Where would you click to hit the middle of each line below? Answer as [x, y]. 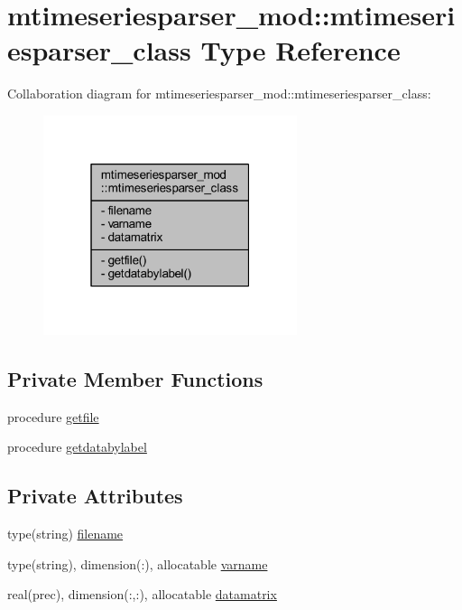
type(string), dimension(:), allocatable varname [138, 563]
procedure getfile [53, 416]
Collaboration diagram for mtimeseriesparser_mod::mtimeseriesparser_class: [219, 94]
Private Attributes [95, 496]
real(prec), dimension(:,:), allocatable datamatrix [142, 594]
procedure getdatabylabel [77, 447]
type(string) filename [65, 534]
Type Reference [300, 50]
